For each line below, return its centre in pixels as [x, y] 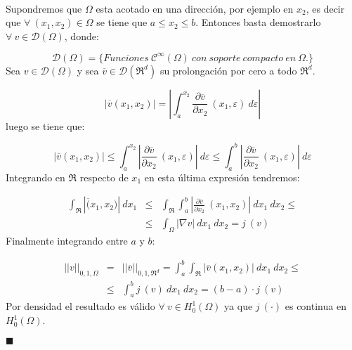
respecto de [104, 177]
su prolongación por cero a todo [228, 70]
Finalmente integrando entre [67, 241]
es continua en [315, 306]
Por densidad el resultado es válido [80, 306]
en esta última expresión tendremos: [222, 177]
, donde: [82, 35]
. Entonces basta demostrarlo [258, 22]
